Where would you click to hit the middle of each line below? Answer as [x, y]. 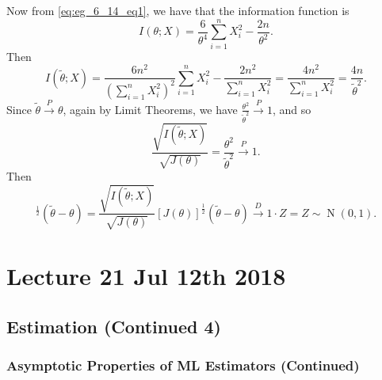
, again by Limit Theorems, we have [150, 109]
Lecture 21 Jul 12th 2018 [146, 275]
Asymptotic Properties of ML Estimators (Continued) [183, 365]
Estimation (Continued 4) [114, 326]
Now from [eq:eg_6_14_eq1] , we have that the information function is [178, 10]
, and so [292, 109]
